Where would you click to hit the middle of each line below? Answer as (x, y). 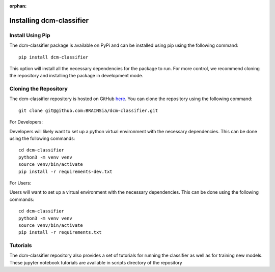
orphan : (18, 6)
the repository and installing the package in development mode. (76, 76)
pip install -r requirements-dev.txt (66, 171)
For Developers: (26, 122)
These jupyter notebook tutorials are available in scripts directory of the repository (96, 262)
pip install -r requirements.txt (60, 232)
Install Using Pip (30, 35)
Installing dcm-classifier (49, 20)
